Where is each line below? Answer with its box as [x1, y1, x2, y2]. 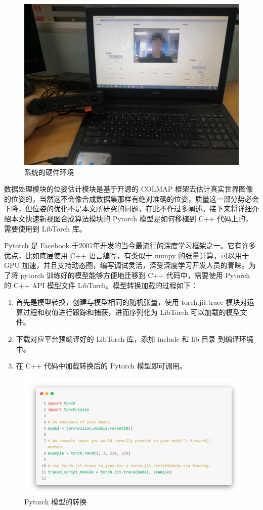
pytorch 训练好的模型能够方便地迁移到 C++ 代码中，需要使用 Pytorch [20, 269, 250, 280]
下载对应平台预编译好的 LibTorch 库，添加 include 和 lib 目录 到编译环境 [16, 333, 254, 344]
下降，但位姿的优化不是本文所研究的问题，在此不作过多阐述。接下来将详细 [4, 203, 252, 214]
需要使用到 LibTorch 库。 [4, 223, 86, 234]
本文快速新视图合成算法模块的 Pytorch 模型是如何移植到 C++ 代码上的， [11, 213, 253, 223]
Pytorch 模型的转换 [24, 496, 87, 506]
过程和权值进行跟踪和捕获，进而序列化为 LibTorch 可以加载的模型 [23, 306, 240, 317]
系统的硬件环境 [24, 166, 74, 177]
